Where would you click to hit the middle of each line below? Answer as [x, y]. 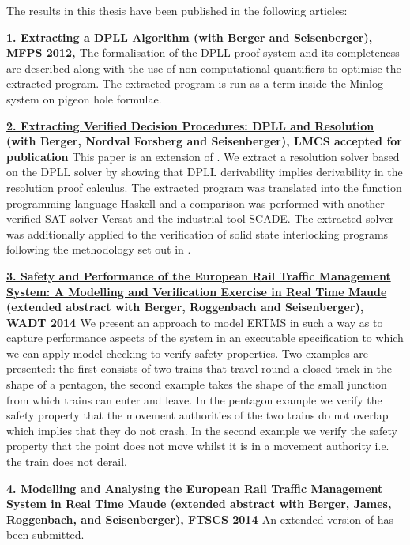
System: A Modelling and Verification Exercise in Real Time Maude [197, 291]
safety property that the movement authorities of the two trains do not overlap [197, 415]
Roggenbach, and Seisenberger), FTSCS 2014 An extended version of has [200, 519]
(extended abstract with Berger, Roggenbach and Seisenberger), [185, 307]
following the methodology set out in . [99, 249]
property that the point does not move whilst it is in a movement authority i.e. [198, 446]
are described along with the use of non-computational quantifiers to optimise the [204, 68]
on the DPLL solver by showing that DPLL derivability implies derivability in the [205, 172]
